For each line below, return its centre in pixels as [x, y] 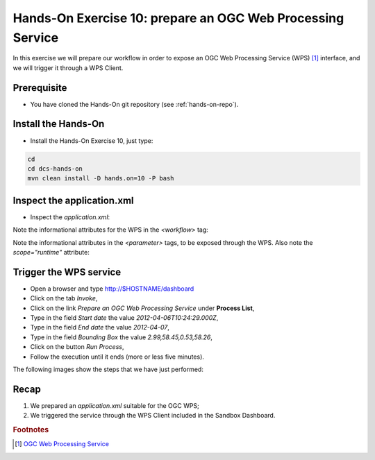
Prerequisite [40, 88]
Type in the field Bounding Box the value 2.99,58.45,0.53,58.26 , [122, 337]
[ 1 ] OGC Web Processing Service [62, 444]
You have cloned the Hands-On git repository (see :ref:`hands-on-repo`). [134, 104]
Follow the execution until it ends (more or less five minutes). [117, 357]
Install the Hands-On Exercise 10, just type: [92, 140]
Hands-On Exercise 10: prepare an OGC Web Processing [178, 18]
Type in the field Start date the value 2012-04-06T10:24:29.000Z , [124, 318]
